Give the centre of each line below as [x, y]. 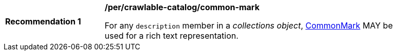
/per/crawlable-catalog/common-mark [182, 7]
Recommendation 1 [43, 21]
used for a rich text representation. [172, 36]
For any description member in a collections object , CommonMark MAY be [249, 25]
